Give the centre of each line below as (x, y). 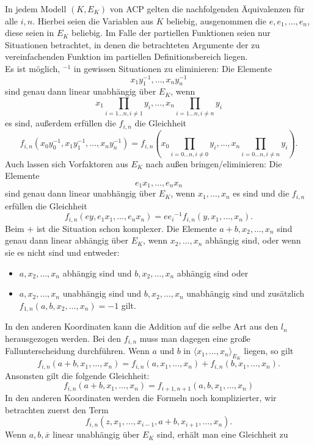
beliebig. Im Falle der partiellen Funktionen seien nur (171, 33)
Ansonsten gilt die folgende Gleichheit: (77, 375)
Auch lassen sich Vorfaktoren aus (67, 163)
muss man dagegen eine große (195, 338)
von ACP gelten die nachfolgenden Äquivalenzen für (207, 9)
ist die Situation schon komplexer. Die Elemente (126, 228)
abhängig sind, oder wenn (253, 240)
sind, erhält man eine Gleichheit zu (223, 434)
